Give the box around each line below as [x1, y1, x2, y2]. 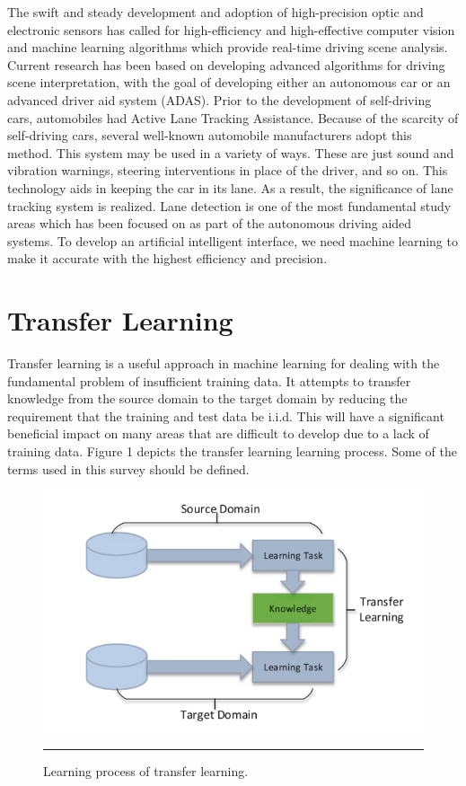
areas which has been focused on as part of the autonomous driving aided [7, 214, 412, 233]
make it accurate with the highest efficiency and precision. [7, 249, 328, 268]
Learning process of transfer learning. [43, 762, 249, 781]
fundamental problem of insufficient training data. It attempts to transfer [7, 371, 411, 390]
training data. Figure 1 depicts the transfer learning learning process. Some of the [7, 442, 457, 460]
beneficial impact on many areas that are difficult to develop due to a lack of [7, 424, 429, 443]
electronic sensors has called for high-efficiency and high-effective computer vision [7, 20, 455, 39]
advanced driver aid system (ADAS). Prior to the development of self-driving [7, 90, 432, 109]
